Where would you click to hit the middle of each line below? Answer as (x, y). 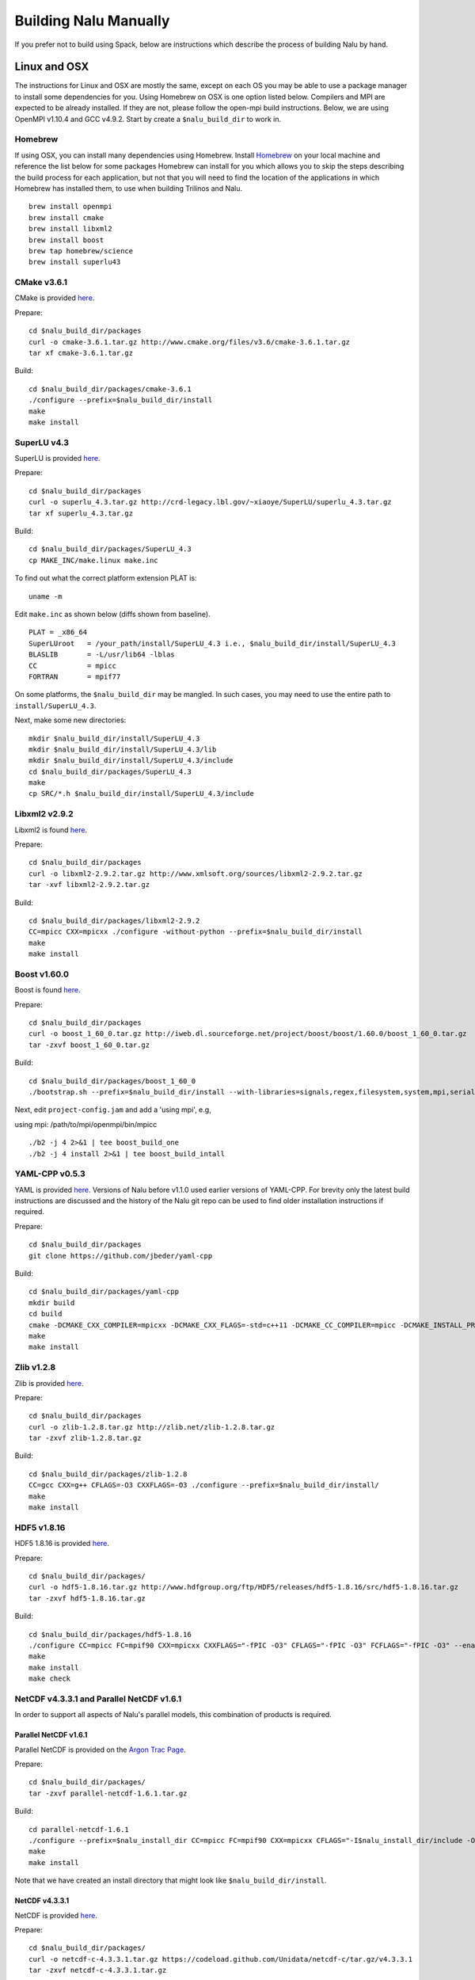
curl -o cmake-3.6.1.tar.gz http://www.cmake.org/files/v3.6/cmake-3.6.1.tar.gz (190, 342)
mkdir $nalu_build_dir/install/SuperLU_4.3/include (131, 761)
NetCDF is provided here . (56, 1915)
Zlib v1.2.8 (35, 1368)
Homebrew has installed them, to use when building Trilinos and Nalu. (129, 188)
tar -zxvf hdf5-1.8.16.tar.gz (87, 1598)
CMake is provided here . (55, 298)
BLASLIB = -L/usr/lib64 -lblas (102, 655)
